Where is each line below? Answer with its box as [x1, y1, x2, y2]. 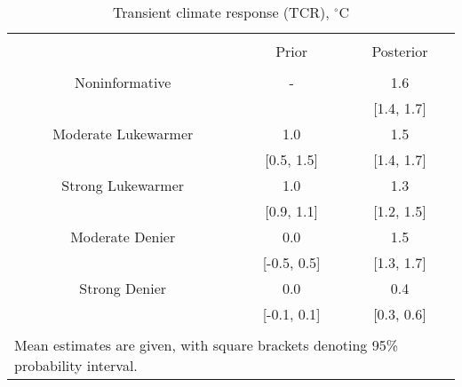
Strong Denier [79, 278, 167, 298]
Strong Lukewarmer [61, 175, 185, 195]
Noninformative [74, 72, 171, 92]
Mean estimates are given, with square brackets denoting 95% [14, 335, 399, 355]
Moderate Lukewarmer [52, 123, 194, 144]
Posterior [371, 41, 428, 61]
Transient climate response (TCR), [112, 2, 330, 22]
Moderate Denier [70, 226, 176, 247]
